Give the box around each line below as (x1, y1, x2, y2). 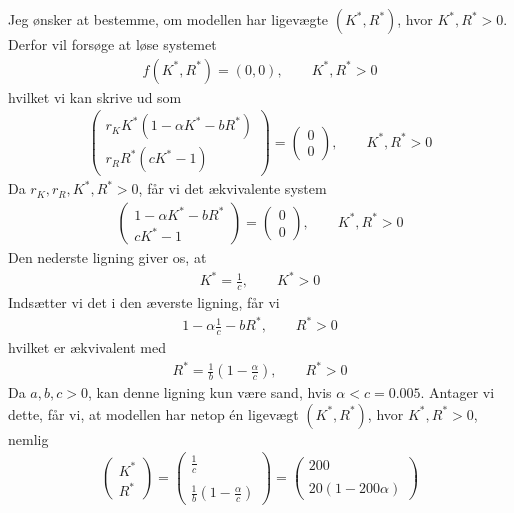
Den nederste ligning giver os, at (8, 247, 207, 267)
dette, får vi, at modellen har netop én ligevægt (8, 403, 299, 424)
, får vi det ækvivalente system (138, 178, 327, 199)
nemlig (8, 428, 49, 449)
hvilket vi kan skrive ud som (8, 86, 182, 107)
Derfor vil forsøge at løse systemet (8, 34, 217, 54)
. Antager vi (420, 382, 495, 403)
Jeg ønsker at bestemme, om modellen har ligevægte (8, 9, 329, 29)
